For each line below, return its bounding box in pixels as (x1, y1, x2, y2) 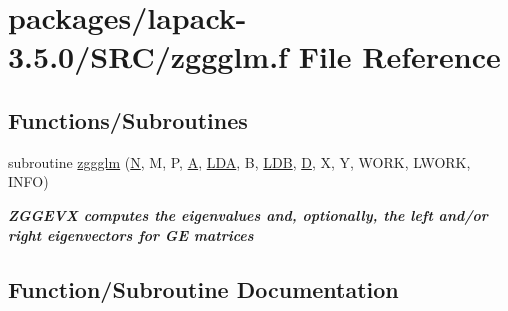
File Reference (298, 36, 501, 77)
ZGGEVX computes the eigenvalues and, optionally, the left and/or (8, 204, 488, 225)
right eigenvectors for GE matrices (8, 224, 254, 245)
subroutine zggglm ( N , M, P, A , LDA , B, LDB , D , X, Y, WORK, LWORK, (8, 151, 471, 172)
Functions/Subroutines (8, 104, 248, 135)
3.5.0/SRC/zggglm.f (8, 36, 288, 77)
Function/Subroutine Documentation (8, 273, 399, 304)
